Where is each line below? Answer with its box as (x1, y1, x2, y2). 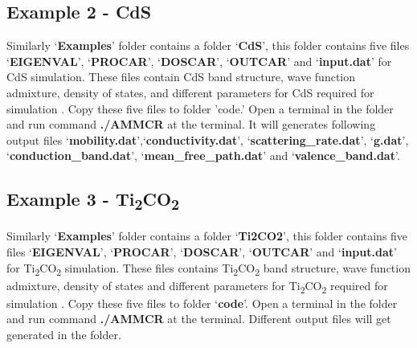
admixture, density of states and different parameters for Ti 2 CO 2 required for (6, 276, 388, 296)
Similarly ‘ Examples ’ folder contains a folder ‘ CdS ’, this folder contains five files (6, 37, 410, 54)
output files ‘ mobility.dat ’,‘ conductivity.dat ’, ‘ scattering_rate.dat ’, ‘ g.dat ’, (6, 131, 409, 148)
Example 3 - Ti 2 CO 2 (6, 186, 180, 215)
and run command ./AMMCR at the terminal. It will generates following (6, 116, 376, 133)
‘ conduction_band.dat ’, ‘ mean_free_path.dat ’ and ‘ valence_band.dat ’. (6, 147, 400, 164)
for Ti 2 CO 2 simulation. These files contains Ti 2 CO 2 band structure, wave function (6, 259, 411, 278)
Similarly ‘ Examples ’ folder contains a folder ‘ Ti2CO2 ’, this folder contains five (6, 227, 408, 244)
